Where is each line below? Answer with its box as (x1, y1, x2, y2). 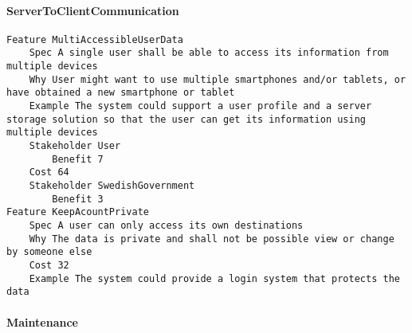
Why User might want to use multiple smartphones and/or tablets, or (29, 73, 406, 85)
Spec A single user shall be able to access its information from (29, 47, 389, 59)
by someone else (6, 246, 92, 258)
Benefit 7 (52, 153, 104, 165)
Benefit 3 (52, 193, 104, 205)
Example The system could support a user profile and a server (29, 100, 372, 112)
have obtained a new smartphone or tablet (6, 87, 235, 99)
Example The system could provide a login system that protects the (29, 272, 400, 284)
